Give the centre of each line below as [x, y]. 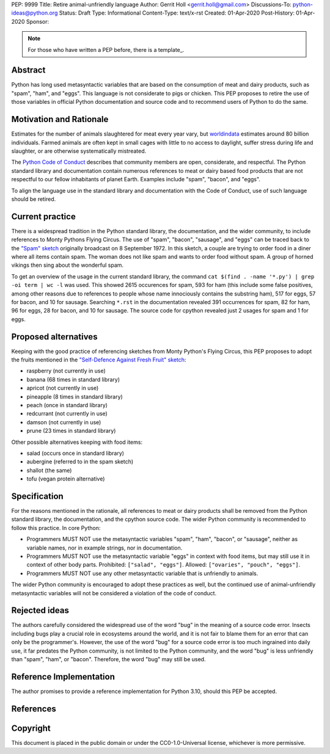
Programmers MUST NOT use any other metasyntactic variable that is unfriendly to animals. [142, 573]
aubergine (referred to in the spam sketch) [80, 462]
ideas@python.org [35, 13]
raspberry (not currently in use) [66, 371]
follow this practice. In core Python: [56, 527]
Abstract [28, 70]
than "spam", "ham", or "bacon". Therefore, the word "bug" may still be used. [108, 659]
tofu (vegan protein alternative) [66, 479]
